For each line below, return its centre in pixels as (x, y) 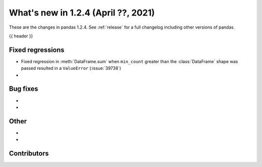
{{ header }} (21, 36)
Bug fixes (24, 89)
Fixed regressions (37, 50)
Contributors (29, 154)
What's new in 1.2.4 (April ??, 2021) (82, 13)
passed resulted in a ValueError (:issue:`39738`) (71, 68)
